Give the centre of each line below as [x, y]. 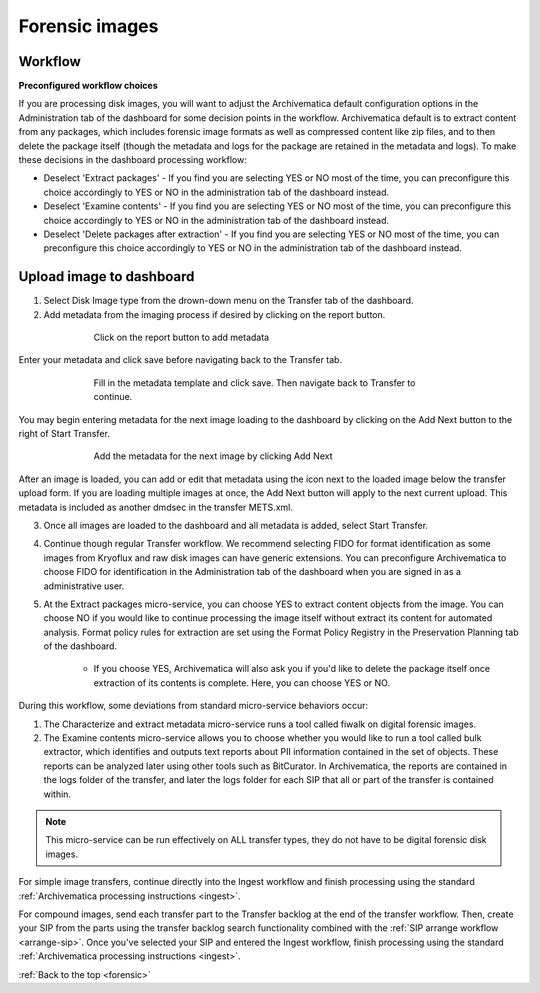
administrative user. [84, 586]
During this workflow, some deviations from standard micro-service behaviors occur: [193, 706]
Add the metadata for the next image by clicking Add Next [213, 456]
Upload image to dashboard [106, 276]
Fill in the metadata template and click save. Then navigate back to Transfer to [254, 382]
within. [57, 794]
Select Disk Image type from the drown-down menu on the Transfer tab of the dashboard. [228, 301]
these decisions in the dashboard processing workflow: [132, 160]
